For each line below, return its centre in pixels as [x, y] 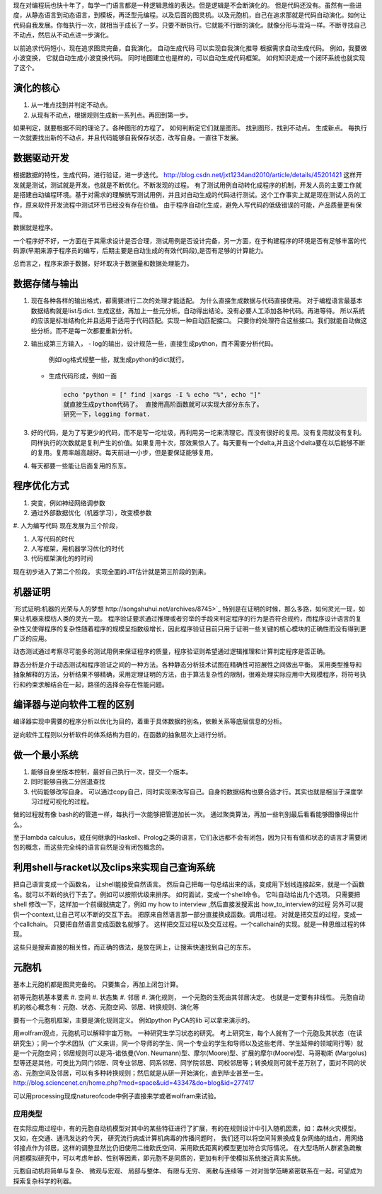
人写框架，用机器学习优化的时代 [77, 548]
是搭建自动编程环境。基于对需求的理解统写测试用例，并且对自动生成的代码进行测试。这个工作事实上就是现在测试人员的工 [190, 195]
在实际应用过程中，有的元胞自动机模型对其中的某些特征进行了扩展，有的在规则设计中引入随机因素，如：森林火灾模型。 [186, 1128]
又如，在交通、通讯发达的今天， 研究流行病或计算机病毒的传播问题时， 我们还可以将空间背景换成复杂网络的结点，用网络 [188, 1138]
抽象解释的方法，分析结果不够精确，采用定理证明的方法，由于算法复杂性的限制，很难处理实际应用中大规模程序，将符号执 [190, 675]
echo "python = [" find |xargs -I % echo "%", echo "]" [162, 394]
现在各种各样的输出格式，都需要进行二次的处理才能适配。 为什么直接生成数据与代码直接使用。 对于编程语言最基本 [197, 300]
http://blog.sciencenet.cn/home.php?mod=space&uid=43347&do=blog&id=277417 [134, 1083]
